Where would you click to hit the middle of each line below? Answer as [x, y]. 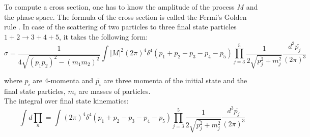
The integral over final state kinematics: [66, 101]
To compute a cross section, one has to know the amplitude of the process [119, 7]
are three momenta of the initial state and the [175, 80]
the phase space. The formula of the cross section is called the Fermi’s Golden [125, 16]
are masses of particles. [115, 91]
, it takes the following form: [104, 36]
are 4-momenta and [63, 80]
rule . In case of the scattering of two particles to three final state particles [120, 27]
